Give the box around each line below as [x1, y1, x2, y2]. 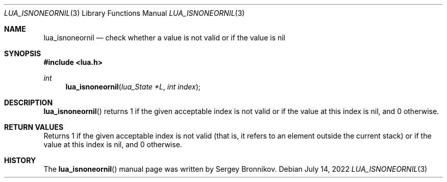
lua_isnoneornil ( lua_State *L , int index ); [65, 82, 201, 91]
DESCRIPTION [4, 98, 53, 107]
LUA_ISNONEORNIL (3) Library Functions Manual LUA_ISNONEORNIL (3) [4, 9, 245, 17]
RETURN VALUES [4, 123, 64, 131]
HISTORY [4, 156, 36, 165]
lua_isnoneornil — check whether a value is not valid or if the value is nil [43, 33, 286, 42]
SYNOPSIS [4, 49, 41, 58]
